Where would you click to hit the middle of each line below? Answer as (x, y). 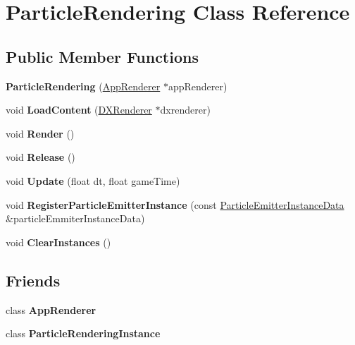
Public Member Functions (102, 56)
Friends (33, 280)
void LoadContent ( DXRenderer (79, 110)
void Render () (40, 133)
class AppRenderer (51, 309)
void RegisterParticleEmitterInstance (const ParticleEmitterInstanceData (175, 204)
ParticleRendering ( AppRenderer (83, 86)
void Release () (41, 157)
